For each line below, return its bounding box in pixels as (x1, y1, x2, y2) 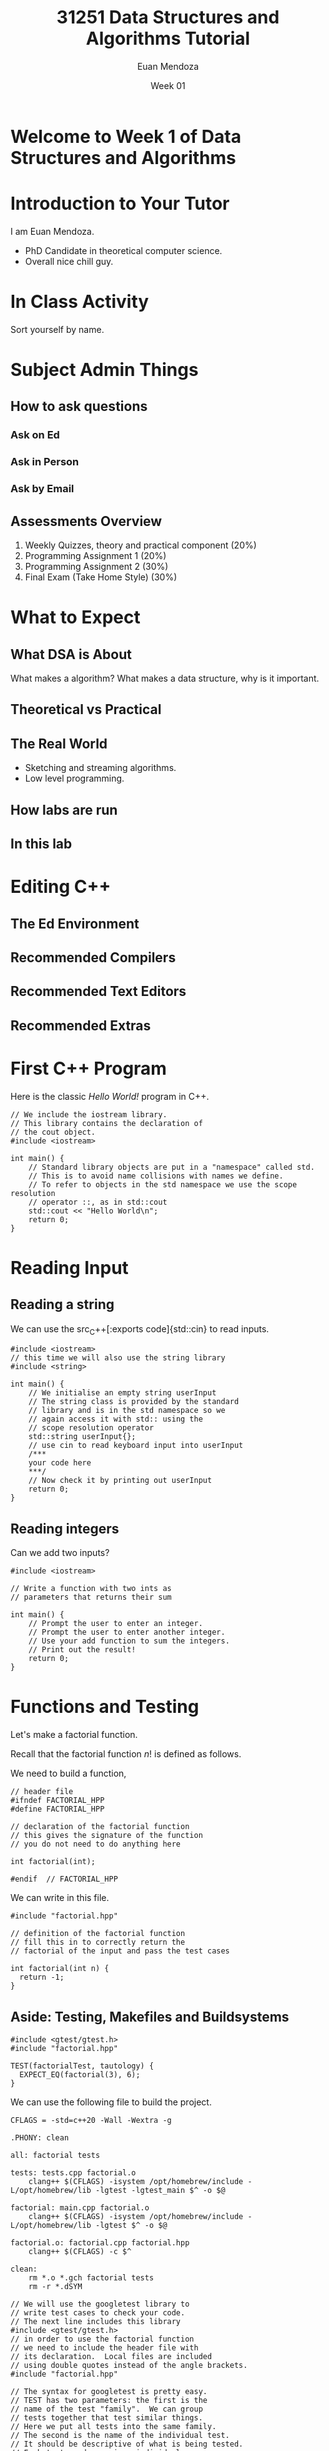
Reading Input (10, 1256, 129, 1279)
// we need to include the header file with (10, 2343, 199, 2353)
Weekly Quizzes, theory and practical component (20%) (24, 539, 257, 551)
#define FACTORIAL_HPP (10, 1804, 105, 1815)
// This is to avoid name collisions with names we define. (28, 1171, 284, 1181)
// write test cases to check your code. (10, 2308, 186, 2318)
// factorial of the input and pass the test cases (10, 1946, 230, 1956)
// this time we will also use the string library (10, 1353, 226, 1363)
